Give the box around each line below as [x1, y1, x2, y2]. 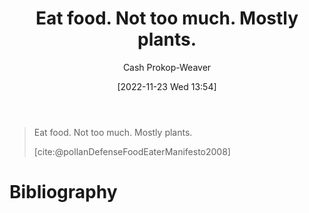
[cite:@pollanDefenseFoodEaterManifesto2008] [33, 145, 231, 157]
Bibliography [9, 181, 118, 204]
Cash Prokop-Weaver [122, 61, 212, 73]
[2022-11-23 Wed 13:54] [117, 80, 217, 92]
